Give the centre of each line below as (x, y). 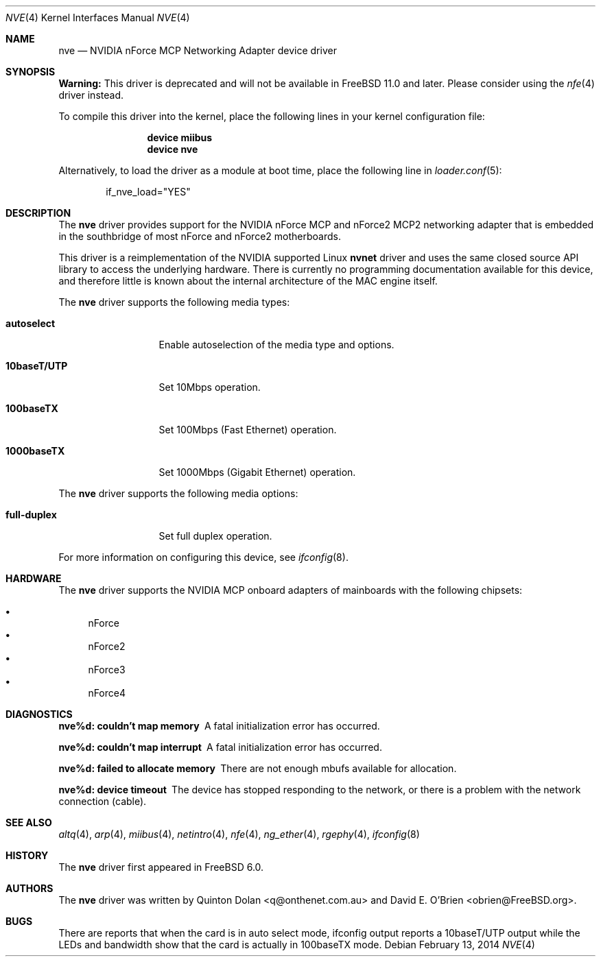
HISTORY (27, 855)
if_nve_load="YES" (148, 192)
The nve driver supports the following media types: (174, 302)
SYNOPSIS (31, 72)
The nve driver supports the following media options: (178, 493)
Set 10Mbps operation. (210, 387)
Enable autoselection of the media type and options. (276, 345)
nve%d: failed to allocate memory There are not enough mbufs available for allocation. (258, 768)
